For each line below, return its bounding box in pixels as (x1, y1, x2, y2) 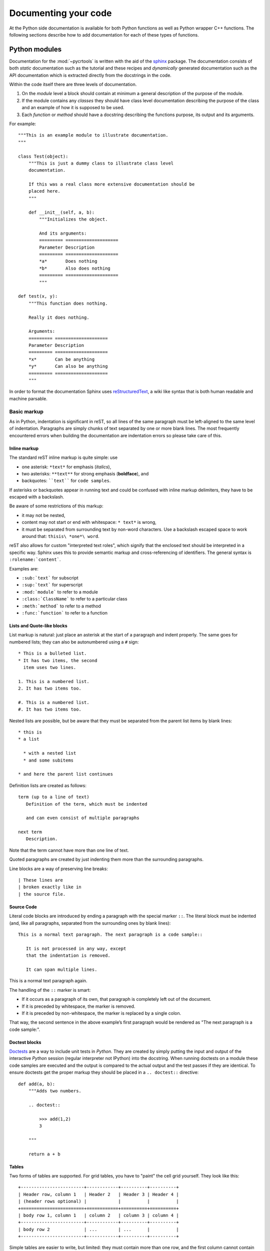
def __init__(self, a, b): (28, 209, 95, 215)
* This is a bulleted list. (18, 651, 87, 657)
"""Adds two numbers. (28, 1088, 82, 1094)
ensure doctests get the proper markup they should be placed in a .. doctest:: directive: (9, 1069, 199, 1075)
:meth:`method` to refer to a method (21, 603, 101, 609)
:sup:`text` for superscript (21, 582, 83, 588)
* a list (18, 736, 39, 742)
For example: (9, 121, 36, 127)
